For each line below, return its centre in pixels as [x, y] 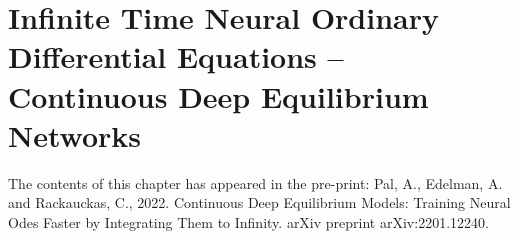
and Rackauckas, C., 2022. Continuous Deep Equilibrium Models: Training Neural [259, 202]
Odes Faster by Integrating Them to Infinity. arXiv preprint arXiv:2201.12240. [248, 221]
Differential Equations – [176, 56]
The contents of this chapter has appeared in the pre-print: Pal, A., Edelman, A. [255, 182]
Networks [75, 134]
